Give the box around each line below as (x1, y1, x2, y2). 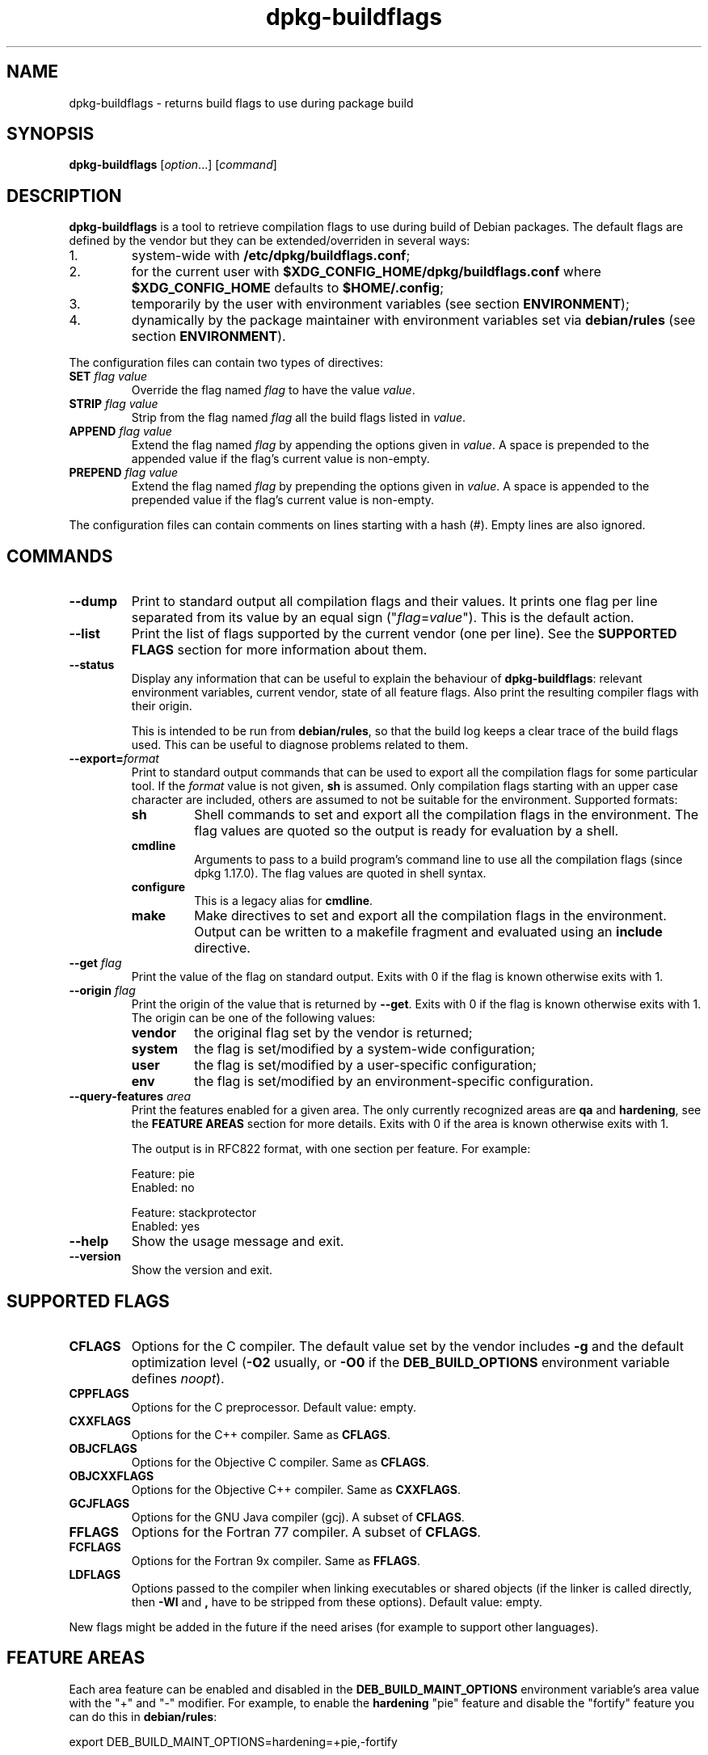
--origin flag (69, 983, 136, 998)
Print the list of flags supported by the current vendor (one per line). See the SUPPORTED (131, 625, 677, 642)
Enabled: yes (131, 1219, 200, 1234)
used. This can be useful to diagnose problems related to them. (131, 738, 469, 752)
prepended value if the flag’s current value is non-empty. (131, 493, 435, 507)
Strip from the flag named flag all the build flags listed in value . (131, 410, 466, 425)
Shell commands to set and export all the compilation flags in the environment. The (194, 806, 699, 823)
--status (69, 658, 115, 672)
